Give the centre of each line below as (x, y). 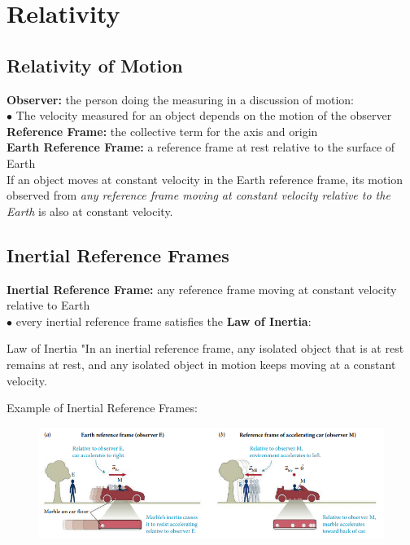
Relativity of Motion (95, 65)
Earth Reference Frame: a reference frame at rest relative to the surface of (201, 147)
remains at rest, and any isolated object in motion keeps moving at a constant (201, 364)
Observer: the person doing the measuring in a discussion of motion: (180, 99)
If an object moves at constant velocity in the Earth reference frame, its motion (205, 179)
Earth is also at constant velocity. (90, 211)
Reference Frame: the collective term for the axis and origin (162, 131)
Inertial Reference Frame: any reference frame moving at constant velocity (202, 289)
